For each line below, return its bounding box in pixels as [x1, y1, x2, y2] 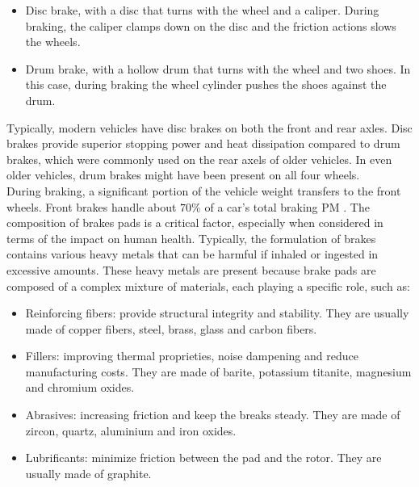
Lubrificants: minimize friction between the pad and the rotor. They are [25, 449, 382, 466]
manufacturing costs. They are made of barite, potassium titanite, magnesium [25, 363, 412, 380]
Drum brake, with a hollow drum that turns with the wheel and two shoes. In [25, 60, 411, 77]
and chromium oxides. [25, 379, 135, 396]
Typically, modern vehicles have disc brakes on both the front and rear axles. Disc [6, 119, 413, 136]
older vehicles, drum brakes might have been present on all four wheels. [6, 166, 360, 183]
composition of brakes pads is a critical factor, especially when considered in [6, 214, 383, 231]
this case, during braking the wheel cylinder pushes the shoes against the [25, 76, 387, 93]
